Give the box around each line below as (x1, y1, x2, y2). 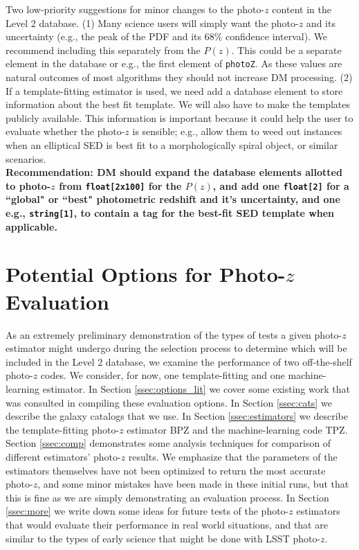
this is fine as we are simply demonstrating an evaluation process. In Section (6, 490, 329, 504)
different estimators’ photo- (6, 449, 121, 463)
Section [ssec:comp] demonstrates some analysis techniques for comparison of (6, 436, 331, 450)
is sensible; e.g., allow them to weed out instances (132, 124, 342, 139)
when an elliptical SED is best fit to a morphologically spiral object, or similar (6, 138, 338, 152)
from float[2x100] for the (59, 178, 182, 193)
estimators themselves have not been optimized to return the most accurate (6, 463, 326, 477)
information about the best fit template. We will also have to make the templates (6, 97, 351, 112)
